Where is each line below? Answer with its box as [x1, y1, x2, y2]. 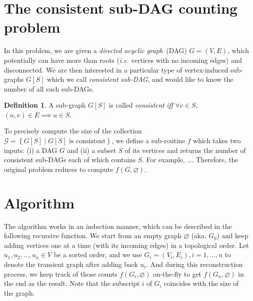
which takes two [193, 135, 241, 146]
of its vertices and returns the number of [125, 145, 246, 155]
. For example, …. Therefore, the [142, 154, 238, 165]
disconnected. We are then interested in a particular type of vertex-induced [4, 64, 229, 75]
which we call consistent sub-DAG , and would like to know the [47, 74, 234, 84]
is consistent [69, 138, 106, 145]
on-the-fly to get [153, 268, 202, 279]
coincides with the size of [164, 278, 239, 288]
